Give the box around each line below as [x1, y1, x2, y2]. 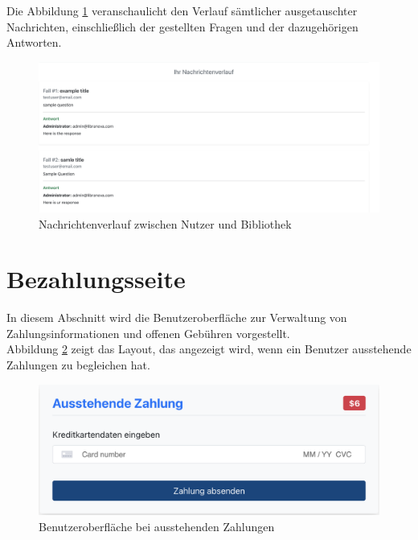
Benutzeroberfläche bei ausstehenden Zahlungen [39, 517, 275, 534]
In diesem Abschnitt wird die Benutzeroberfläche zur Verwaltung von [6, 309, 347, 326]
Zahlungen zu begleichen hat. [6, 357, 150, 373]
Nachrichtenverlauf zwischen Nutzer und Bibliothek [39, 215, 292, 232]
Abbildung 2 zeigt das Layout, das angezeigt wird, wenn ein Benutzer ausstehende [6, 340, 412, 357]
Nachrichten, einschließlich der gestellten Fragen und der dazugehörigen [6, 18, 359, 35]
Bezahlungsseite [6, 262, 186, 295]
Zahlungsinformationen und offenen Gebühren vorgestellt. [6, 324, 290, 341]
